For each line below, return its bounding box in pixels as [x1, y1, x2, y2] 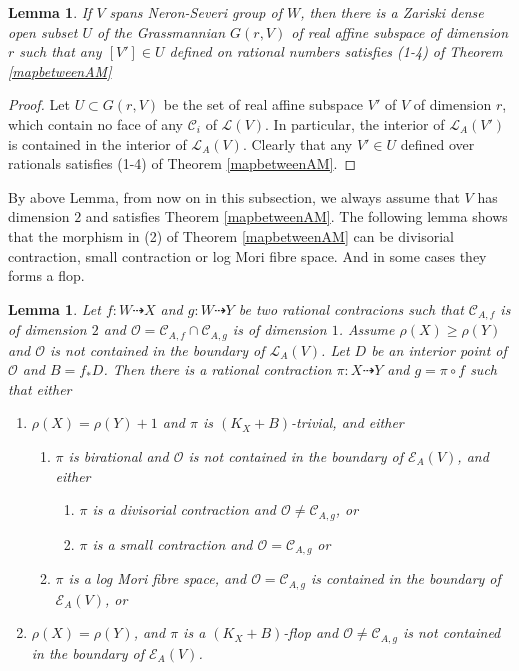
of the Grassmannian [97, 21, 226, 42]
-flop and [283, 622, 339, 643]
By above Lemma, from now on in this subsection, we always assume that [8, 186, 460, 207]
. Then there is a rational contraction [103, 359, 332, 380]
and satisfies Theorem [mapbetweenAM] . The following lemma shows [85, 206, 508, 227]
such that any [19, 41, 102, 62]
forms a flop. [8, 265, 85, 286]
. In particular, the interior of [265, 113, 445, 134]
